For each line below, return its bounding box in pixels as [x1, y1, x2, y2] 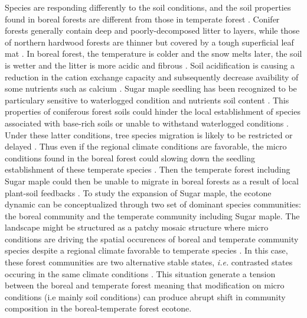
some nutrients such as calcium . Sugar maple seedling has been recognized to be [5, 82, 297, 95]
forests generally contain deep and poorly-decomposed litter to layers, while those [5, 24, 300, 37]
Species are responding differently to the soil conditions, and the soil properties [5, 1, 291, 13]
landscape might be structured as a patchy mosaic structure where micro [5, 221, 269, 233]
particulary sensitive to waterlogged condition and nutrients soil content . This [5, 93, 289, 106]
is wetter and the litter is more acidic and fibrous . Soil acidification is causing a [5, 59, 295, 71]
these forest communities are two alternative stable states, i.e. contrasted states [5, 256, 293, 268]
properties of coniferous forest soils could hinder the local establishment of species [5, 105, 301, 118]
